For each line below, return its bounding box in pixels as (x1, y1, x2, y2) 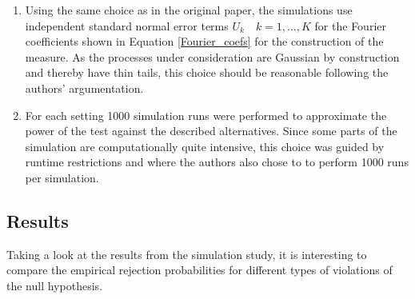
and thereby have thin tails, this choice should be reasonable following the (25, 64, 389, 81)
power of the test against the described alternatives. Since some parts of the (25, 122, 397, 139)
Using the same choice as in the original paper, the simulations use (25, 2, 353, 18)
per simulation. (25, 169, 99, 185)
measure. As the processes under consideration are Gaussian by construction (25, 48, 400, 65)
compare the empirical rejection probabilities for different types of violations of (6, 261, 393, 278)
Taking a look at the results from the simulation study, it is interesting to (6, 245, 367, 262)
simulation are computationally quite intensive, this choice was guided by (25, 138, 385, 154)
